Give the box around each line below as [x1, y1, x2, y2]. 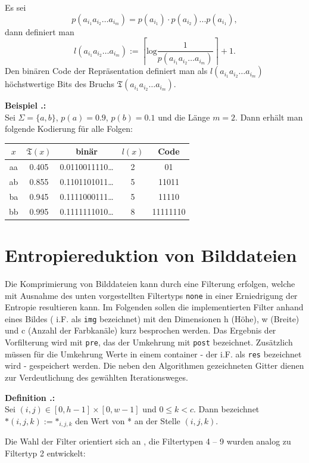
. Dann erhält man [235, 110, 303, 123]
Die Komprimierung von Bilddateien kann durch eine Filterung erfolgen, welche [5, 277, 295, 289]
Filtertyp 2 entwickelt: [5, 446, 86, 459]
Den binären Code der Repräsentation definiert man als [5, 64, 208, 77]
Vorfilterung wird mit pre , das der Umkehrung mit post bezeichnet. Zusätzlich [5, 336, 293, 348]
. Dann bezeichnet [193, 403, 260, 415]
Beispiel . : [5, 99, 46, 112]
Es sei [5, 1, 26, 13]
